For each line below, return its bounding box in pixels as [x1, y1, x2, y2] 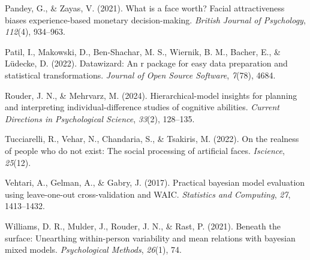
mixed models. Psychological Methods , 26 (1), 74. [5, 243, 182, 256]
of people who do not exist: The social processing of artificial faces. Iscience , [5, 144, 285, 156]
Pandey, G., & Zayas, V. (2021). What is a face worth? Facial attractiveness [5, 2, 285, 14]
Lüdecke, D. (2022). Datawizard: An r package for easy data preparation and [5, 57, 288, 69]
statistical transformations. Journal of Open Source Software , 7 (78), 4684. [5, 68, 276, 81]
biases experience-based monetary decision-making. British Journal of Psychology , [5, 13, 306, 26]
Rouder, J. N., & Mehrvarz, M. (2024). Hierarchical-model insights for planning [5, 89, 297, 101]
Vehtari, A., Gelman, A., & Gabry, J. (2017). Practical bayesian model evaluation [5, 176, 305, 189]
